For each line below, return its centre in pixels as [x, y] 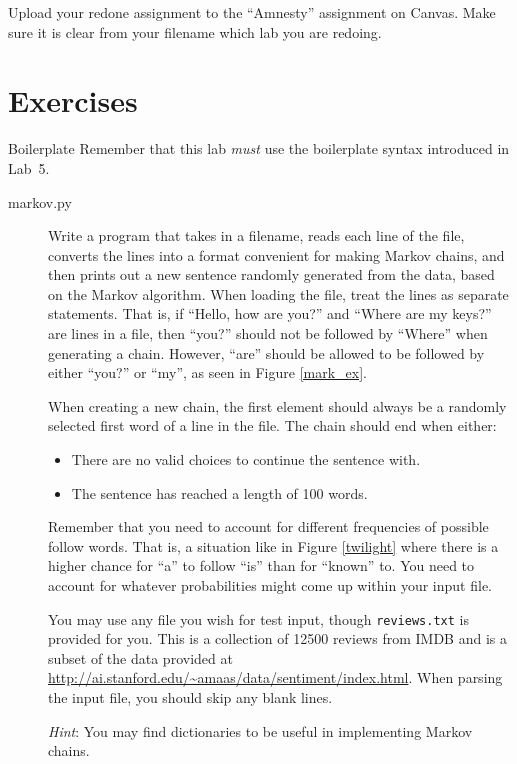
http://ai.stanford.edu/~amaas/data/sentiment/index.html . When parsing [275, 677]
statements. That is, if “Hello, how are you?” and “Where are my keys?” [270, 313]
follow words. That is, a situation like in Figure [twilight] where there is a [273, 545]
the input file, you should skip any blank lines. [190, 697]
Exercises [73, 100]
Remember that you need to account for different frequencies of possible [268, 526]
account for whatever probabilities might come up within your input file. [270, 585]
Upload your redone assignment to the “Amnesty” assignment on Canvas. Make [252, 12]
